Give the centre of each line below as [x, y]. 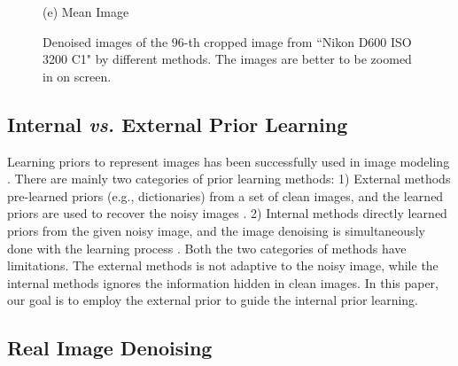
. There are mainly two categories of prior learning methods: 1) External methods [229, 179]
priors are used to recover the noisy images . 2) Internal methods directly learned [227, 213]
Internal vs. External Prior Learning [178, 124]
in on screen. [77, 76]
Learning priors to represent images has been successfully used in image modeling [229, 161]
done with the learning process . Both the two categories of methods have [207, 248]
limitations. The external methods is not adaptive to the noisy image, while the [223, 265]
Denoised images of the [105, 41]
